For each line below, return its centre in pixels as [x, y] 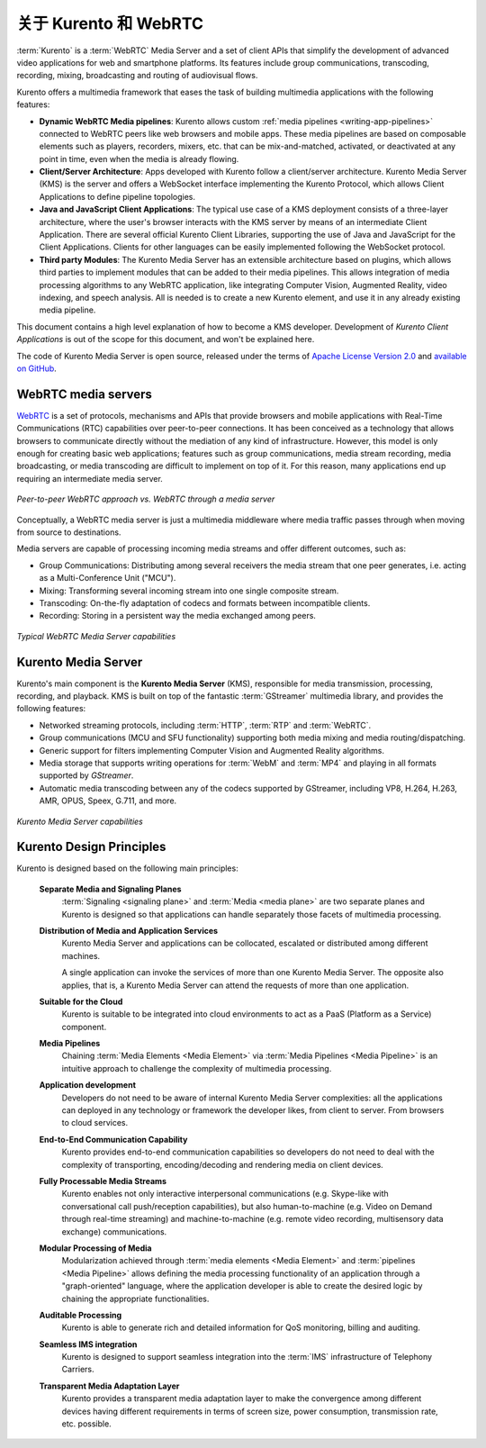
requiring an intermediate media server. [90, 478]
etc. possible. [86, 1424]
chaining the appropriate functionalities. [135, 1299]
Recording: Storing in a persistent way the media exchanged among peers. [178, 616]
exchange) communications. [114, 1231]
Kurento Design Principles [91, 847]
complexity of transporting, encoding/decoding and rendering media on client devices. [223, 1164]
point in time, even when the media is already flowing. [139, 158]
